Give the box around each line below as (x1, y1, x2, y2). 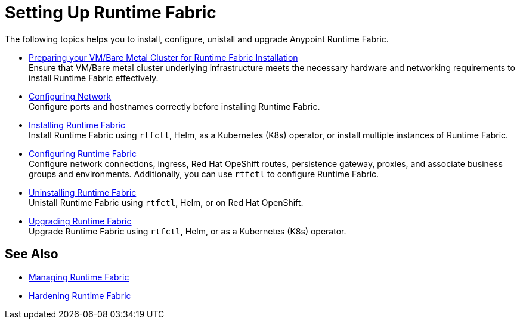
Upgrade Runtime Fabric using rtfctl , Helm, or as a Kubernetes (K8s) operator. (29, 226, 346, 236)
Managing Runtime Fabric (29, 271, 129, 282)
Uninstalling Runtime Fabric (29, 187, 137, 198)
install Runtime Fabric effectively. (29, 72, 159, 83)
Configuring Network (29, 91, 112, 101)
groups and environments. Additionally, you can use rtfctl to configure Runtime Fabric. (29, 168, 379, 179)
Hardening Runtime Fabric (29, 290, 131, 301)
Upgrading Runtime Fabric (29, 215, 132, 226)
